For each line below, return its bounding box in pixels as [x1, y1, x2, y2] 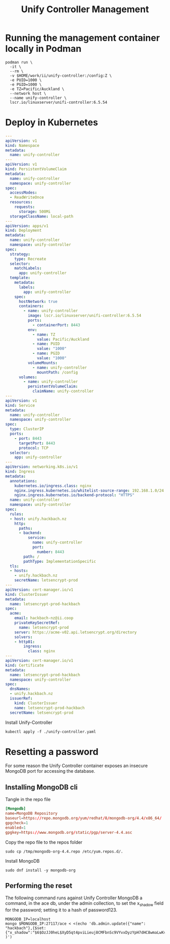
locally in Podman [5, 43, 82, 54]
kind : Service [5, 403, 35, 408]
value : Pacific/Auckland [37, 337, 90, 342]
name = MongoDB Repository [5, 811, 58, 816]
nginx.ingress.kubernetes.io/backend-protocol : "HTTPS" [14, 493, 135, 498]
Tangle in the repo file [5, 797, 51, 803]
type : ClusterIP [10, 427, 44, 432]
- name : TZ [32, 332, 56, 337]
